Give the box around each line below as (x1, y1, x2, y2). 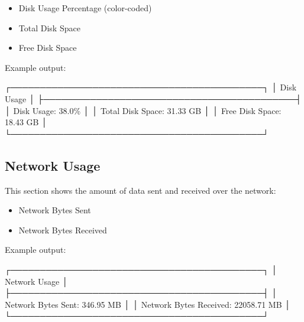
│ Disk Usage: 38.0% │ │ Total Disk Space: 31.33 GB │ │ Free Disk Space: (5, 104, 282, 116)
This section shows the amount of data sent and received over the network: (5, 184, 276, 196)
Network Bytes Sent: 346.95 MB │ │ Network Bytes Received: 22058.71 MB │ (5, 298, 291, 310)
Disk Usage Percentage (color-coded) (18, 2, 152, 14)
